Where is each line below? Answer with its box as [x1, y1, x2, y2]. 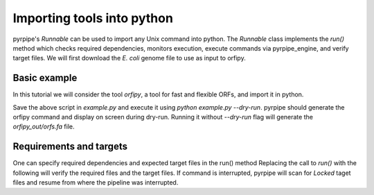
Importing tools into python [12, 10, 173, 26]
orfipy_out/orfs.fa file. [12, 122, 75, 131]
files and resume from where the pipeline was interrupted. [12, 178, 179, 187]
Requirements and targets [12, 141, 128, 153]
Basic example [12, 72, 78, 84]
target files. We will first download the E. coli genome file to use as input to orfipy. [12, 54, 246, 62]
